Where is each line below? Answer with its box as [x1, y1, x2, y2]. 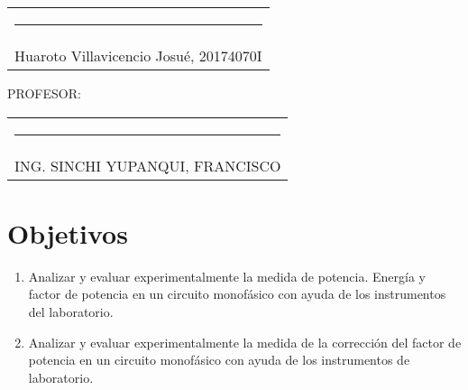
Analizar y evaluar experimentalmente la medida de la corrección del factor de [28, 332, 462, 351]
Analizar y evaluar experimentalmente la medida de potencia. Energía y [28, 266, 426, 285]
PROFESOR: [7, 84, 81, 102]
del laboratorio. [28, 302, 114, 320]
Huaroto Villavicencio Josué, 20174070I [14, 45, 262, 66]
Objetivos [7, 214, 128, 251]
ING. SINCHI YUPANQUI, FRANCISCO [14, 154, 281, 176]
